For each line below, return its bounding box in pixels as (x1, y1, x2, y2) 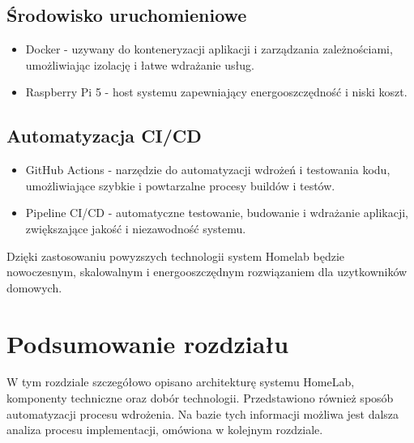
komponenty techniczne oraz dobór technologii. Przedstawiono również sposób (6, 390, 394, 407)
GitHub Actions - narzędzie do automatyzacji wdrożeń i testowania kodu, (25, 161, 391, 178)
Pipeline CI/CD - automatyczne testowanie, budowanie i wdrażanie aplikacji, (25, 204, 409, 221)
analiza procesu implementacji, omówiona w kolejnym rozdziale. (6, 421, 323, 438)
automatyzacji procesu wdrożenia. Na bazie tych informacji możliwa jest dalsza (6, 405, 399, 422)
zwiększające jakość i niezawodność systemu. (25, 219, 246, 236)
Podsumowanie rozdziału (6, 326, 289, 360)
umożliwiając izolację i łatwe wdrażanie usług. (25, 56, 254, 73)
